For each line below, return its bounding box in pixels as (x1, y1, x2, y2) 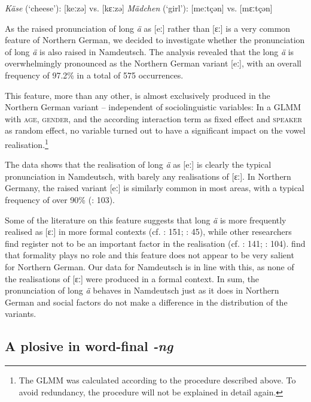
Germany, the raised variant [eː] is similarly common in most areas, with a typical (5, 182, 304, 194)
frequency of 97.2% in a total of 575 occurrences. (5, 68, 184, 81)
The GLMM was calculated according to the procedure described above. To (19, 374, 296, 386)
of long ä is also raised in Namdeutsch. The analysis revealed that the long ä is (5, 45, 294, 58)
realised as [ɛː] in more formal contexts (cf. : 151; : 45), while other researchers (5, 225, 292, 238)
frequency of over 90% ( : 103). (5, 193, 115, 205)
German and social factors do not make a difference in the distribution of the (5, 295, 288, 308)
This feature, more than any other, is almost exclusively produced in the (5, 89, 270, 101)
